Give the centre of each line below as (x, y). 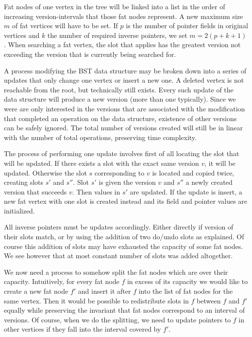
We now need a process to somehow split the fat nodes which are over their (116, 272)
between (209, 300)
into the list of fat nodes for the (186, 291)
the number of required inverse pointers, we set (117, 35)
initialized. (19, 210)
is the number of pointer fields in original (187, 26)
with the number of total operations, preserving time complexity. (100, 137)
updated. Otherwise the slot (45, 172)
